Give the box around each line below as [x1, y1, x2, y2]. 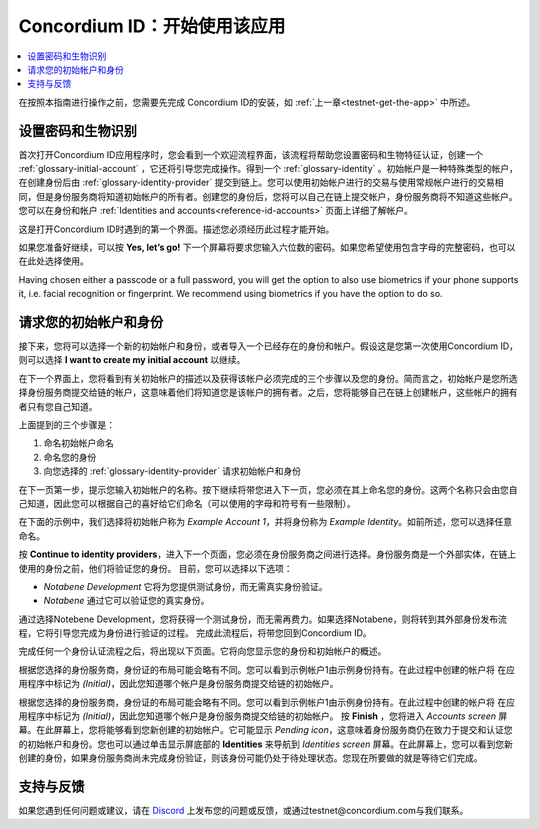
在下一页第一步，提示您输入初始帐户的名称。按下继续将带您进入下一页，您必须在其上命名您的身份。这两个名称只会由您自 [18, 483, 518, 495]
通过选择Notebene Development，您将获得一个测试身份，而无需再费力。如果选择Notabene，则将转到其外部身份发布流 [18, 613, 507, 625]
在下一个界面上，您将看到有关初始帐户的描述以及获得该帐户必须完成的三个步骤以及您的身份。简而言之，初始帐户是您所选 [18, 372, 518, 384]
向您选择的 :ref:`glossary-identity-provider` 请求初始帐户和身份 [43, 465, 302, 477]
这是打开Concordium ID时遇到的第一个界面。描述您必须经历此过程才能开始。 [18, 223, 335, 235]
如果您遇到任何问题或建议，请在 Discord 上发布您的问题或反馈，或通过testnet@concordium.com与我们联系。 [18, 805, 469, 817]
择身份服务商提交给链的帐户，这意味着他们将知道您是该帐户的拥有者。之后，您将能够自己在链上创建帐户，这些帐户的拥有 [18, 386, 518, 399]
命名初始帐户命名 [43, 437, 114, 449]
